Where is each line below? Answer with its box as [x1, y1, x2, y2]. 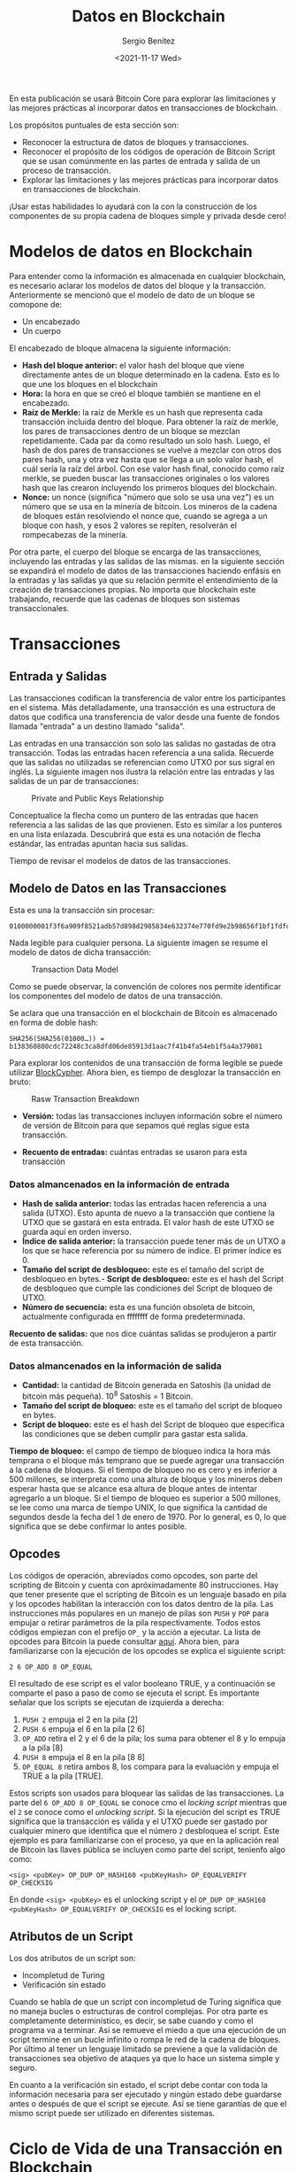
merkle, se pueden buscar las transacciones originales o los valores [21, 472, 270, 484]
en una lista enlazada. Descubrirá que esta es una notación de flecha [9, 828, 261, 839]
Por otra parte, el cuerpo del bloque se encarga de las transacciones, [9, 547, 263, 557]
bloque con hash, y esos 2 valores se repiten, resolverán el [21, 520, 237, 531]
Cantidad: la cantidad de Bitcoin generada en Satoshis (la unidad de [21, 1380, 271, 1391]
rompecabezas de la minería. [21, 529, 128, 539]
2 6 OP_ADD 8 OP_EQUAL [9, 1663, 93, 1672]
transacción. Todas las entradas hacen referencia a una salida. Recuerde [9, 747, 274, 758]
